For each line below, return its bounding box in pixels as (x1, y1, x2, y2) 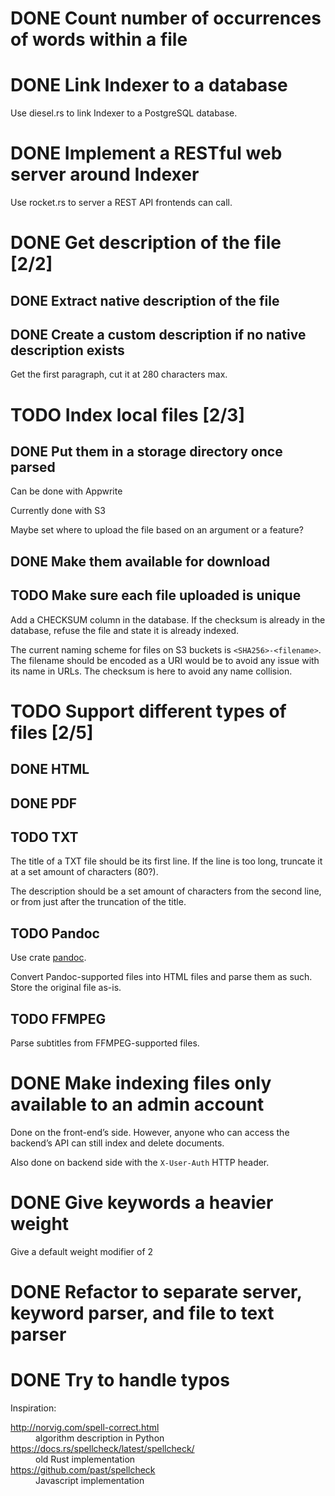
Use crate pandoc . (10, 952, 87, 964)
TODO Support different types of (10, 700, 287, 722)
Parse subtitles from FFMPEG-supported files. (10, 1037, 200, 1049)
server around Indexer (10, 163, 200, 186)
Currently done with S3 (10, 505, 106, 517)
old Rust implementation (35, 1453, 136, 1466)
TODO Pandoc (10, 925, 100, 942)
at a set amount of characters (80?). (10, 866, 159, 878)
